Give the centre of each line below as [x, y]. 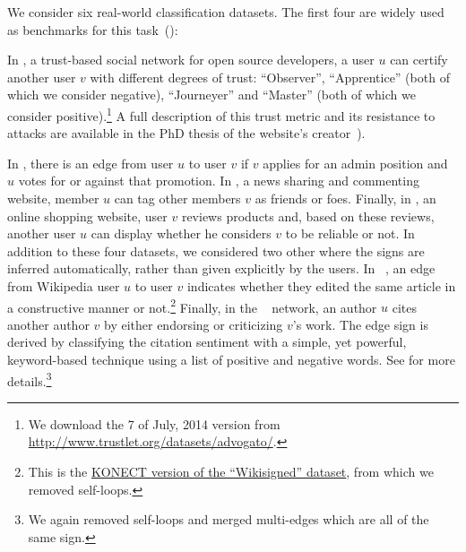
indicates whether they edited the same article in [321, 285]
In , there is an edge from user [91, 163]
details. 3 [30, 379]
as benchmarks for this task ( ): [93, 29]
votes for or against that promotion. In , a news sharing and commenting [219, 181]
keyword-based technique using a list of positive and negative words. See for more [231, 359]
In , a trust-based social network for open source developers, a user [191, 60]
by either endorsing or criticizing [194, 324]
